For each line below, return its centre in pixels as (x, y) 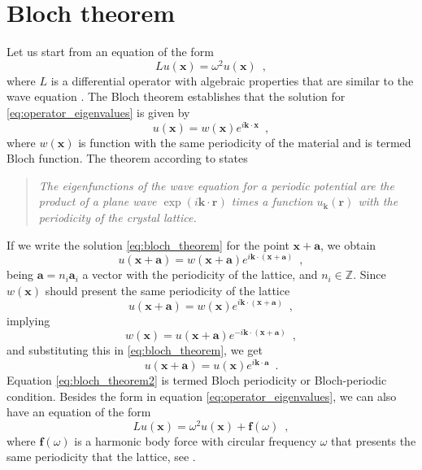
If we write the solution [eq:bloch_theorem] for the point (148, 244)
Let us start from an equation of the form (110, 52)
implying (28, 320)
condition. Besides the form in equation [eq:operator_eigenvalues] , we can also (202, 396)
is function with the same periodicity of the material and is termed (245, 142)
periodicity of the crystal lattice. (117, 218)
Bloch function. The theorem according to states (127, 158)
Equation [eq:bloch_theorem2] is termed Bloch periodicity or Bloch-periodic (197, 379)
